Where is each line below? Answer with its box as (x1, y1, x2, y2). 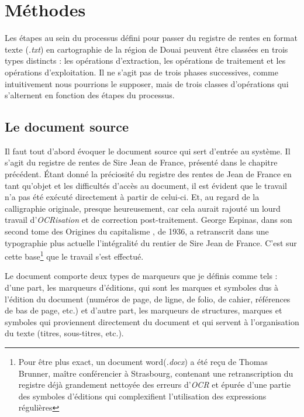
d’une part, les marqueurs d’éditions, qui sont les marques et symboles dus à (5, 281, 278, 294)
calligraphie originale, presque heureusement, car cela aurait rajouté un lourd (5, 202, 281, 214)
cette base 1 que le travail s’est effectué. (5, 249, 144, 262)
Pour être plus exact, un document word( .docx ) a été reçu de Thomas (18, 356, 268, 368)
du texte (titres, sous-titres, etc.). (5, 327, 124, 339)
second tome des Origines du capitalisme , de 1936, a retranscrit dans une (5, 225, 269, 237)
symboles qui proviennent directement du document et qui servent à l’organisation (5, 315, 299, 328)
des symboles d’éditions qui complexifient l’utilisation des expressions (18, 390, 267, 402)
